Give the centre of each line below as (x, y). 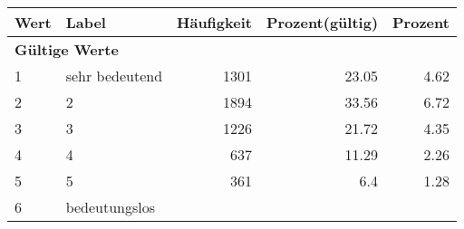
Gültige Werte (67, 49)
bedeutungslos (111, 207)
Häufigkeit (214, 22)
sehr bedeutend (114, 76)
